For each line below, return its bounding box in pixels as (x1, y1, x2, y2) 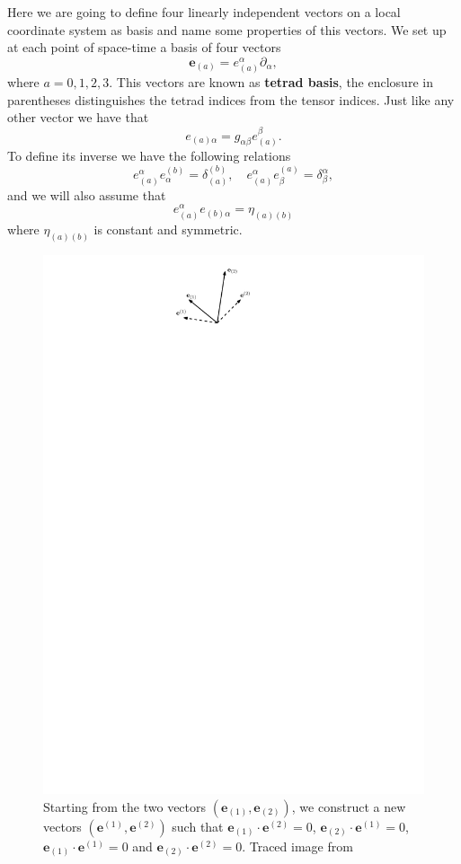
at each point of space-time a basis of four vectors (7, 38, 281, 57)
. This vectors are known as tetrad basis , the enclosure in (109, 72, 433, 91)
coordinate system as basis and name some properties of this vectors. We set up (7, 20, 447, 39)
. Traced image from (242, 836, 353, 855)
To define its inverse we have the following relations (7, 145, 291, 164)
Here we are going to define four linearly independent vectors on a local (7, 3, 401, 21)
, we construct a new (291, 797, 406, 816)
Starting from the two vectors (43, 797, 207, 816)
